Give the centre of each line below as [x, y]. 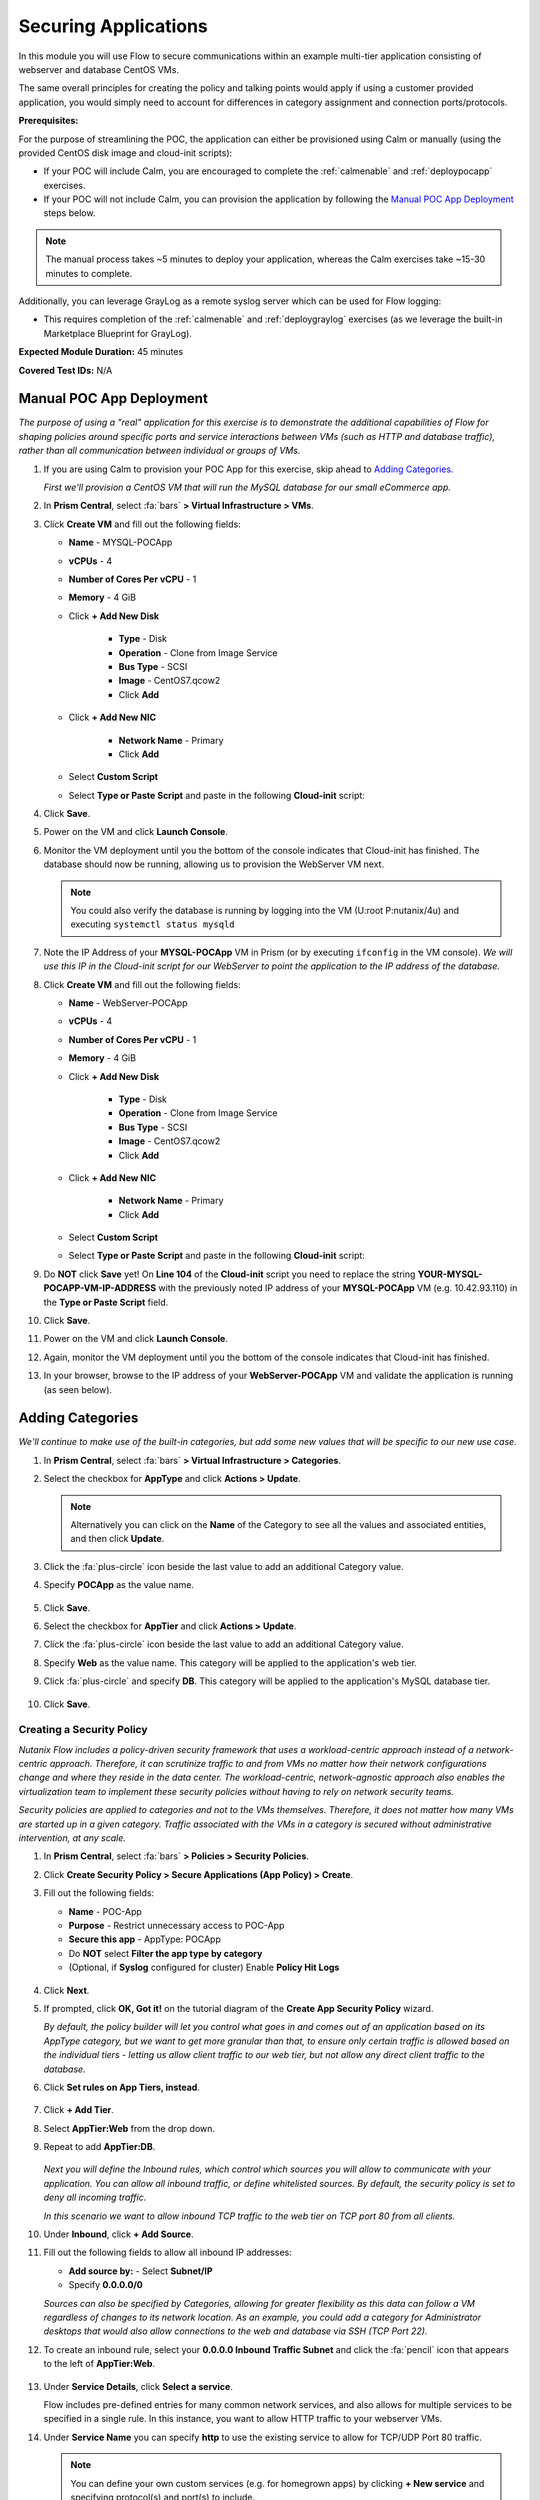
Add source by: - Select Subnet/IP [141, 2271]
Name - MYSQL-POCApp [120, 542]
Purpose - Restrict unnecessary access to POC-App [176, 1925]
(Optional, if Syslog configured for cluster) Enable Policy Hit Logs [204, 1967]
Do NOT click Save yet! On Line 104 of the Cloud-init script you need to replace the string [229, 1274]
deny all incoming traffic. [95, 2197]
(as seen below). [78, 1389]
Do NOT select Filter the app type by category [165, 1953]
